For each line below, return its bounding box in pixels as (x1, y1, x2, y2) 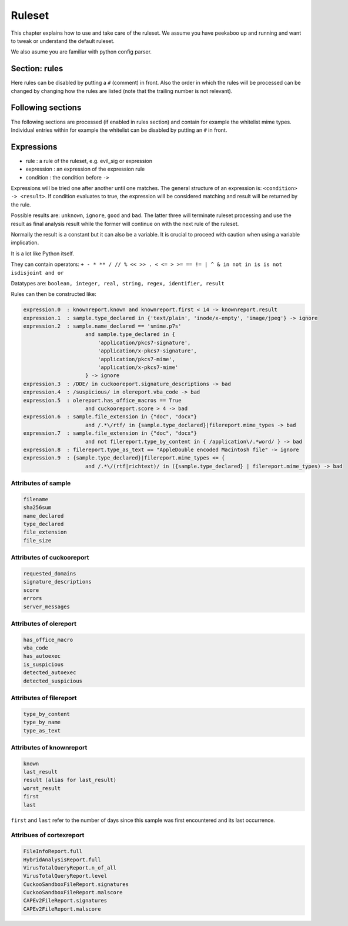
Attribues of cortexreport (11, 831, 85, 840)
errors (23, 595, 42, 602)
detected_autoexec (23, 669, 76, 676)
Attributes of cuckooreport (11, 554, 89, 562)
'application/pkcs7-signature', (97, 339, 191, 346)
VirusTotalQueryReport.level (23, 872, 108, 880)
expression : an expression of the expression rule (25, 165, 145, 173)
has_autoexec (23, 653, 61, 659)
